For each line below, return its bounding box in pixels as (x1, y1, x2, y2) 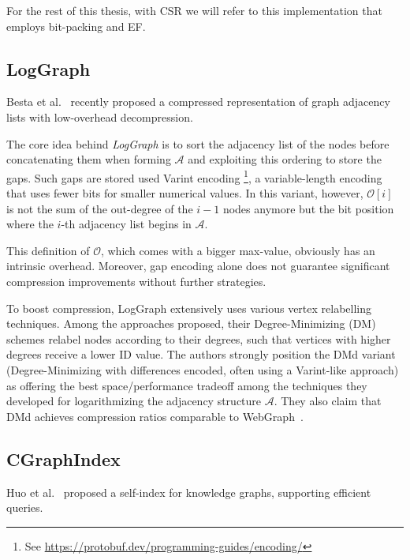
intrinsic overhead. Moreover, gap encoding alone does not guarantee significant (6, 257, 390, 274)
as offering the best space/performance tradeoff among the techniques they (6, 377, 367, 393)
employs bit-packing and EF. (6, 17, 146, 34)
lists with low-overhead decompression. (6, 108, 193, 125)
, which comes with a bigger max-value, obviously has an (100, 242, 375, 258)
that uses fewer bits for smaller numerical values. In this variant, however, (6, 185, 363, 201)
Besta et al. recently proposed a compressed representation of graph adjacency (6, 93, 390, 110)
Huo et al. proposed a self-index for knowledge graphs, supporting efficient (6, 483, 371, 500)
